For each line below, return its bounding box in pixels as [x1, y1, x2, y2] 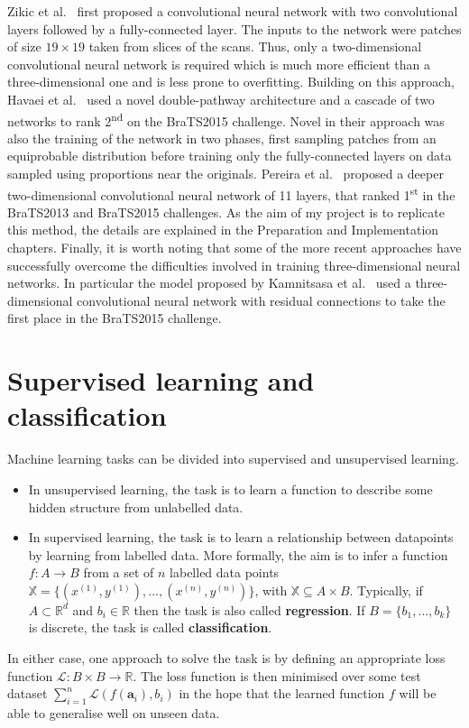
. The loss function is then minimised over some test [133, 666, 421, 685]
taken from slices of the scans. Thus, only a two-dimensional [88, 37, 422, 56]
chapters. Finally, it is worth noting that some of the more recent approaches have [7, 238, 462, 257]
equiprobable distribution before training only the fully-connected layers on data [7, 146, 452, 165]
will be [399, 684, 437, 703]
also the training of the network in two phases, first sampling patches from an [7, 128, 437, 147]
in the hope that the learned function [179, 684, 385, 703]
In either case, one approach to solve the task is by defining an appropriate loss [7, 649, 446, 668]
